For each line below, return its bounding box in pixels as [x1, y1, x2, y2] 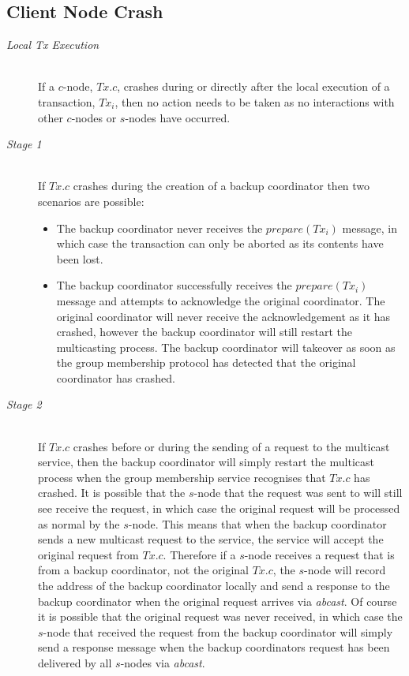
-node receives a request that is [244, 546, 395, 562]
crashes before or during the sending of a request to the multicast [73, 438, 390, 454]
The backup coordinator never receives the [56, 219, 263, 236]
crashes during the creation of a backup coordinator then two [73, 177, 370, 194]
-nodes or [71, 109, 117, 125]
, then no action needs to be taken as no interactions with [114, 93, 395, 110]
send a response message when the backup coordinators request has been [38, 639, 390, 655]
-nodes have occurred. [125, 109, 231, 125]
